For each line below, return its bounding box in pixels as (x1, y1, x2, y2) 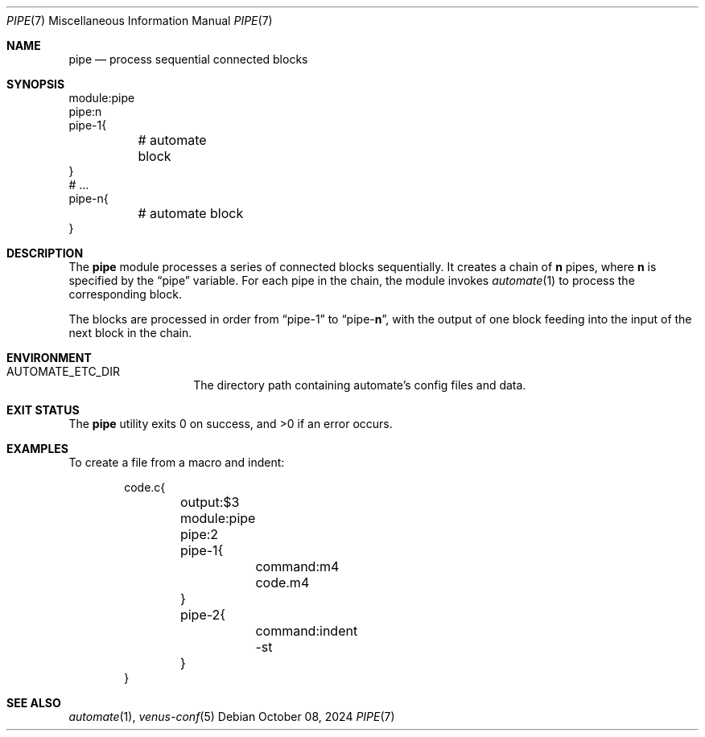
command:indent (255, 623, 358, 639)
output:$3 (179, 494, 240, 510)
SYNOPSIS (6, 77, 65, 91)
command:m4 (255, 558, 340, 574)
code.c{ (124, 480, 166, 494)
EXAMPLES (6, 442, 68, 455)
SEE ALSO (6, 696, 61, 710)
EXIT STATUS (6, 403, 80, 417)
